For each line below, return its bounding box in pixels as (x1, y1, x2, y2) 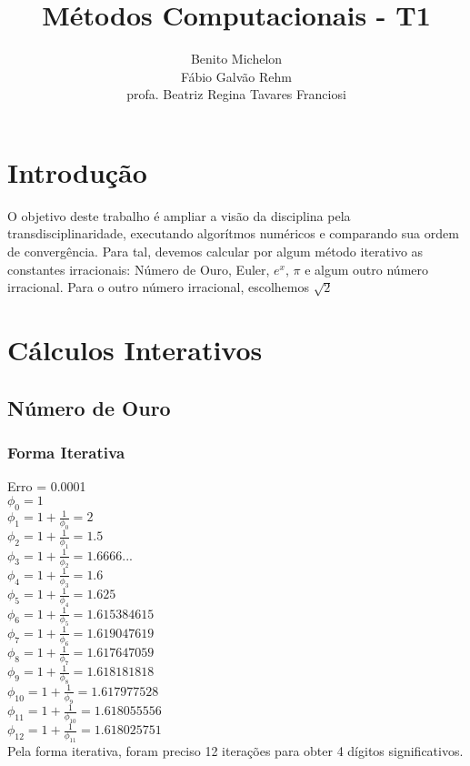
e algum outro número (305, 259, 429, 278)
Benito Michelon (190, 49, 283, 68)
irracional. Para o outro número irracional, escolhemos (7, 277, 309, 297)
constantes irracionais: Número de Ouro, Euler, (7, 259, 270, 278)
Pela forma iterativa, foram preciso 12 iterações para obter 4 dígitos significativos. (7, 741, 464, 761)
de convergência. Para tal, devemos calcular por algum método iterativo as (7, 242, 424, 261)
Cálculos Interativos (7, 331, 263, 368)
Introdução (7, 153, 147, 190)
